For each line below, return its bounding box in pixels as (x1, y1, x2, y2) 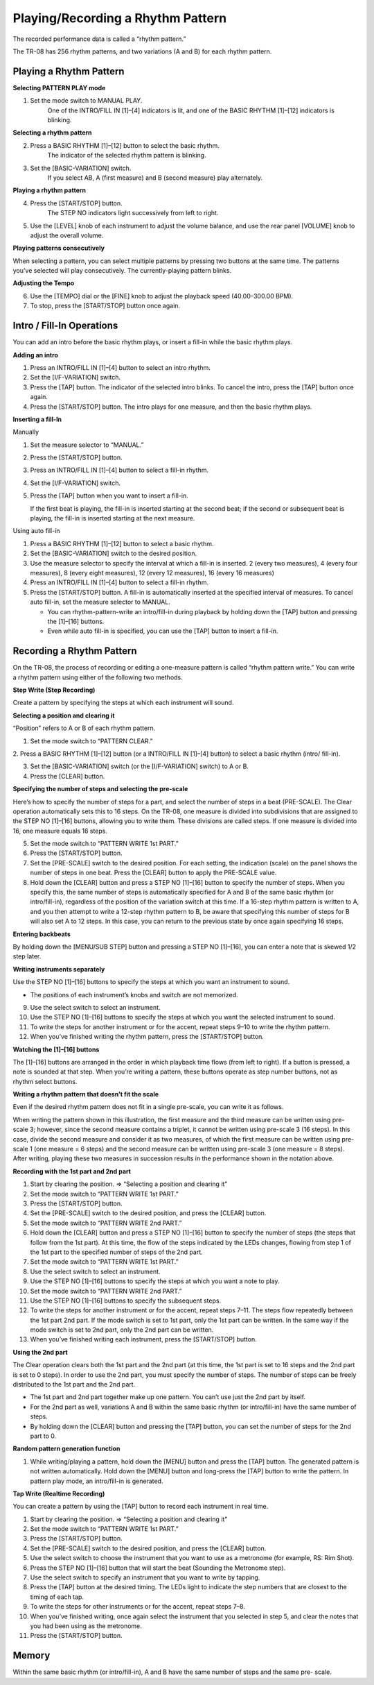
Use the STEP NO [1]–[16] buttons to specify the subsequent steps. (30, 1296, 222, 1305)
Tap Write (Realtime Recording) (12, 1489, 105, 1498)
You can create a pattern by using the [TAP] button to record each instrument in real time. (12, 1502, 269, 1511)
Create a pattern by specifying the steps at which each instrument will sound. (12, 698, 234, 707)
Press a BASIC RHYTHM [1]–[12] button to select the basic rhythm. (30, 141, 220, 149)
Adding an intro (12, 350, 59, 359)
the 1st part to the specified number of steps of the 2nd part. (30, 1248, 204, 1256)
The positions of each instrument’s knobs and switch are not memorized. (30, 990, 238, 999)
